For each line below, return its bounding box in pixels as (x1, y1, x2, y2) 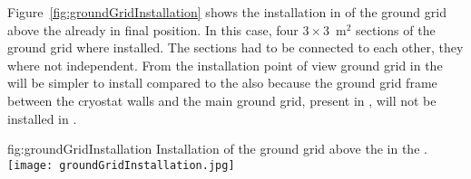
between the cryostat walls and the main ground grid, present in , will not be (7, 90, 437, 109)
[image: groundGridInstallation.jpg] (7, 158, 235, 172)
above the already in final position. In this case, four (7, 20, 299, 39)
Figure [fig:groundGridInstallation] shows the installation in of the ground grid (7, 3, 446, 21)
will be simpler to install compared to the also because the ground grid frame (7, 73, 437, 92)
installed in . (7, 108, 77, 127)
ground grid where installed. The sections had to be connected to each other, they (7, 38, 464, 57)
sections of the (356, 20, 436, 39)
